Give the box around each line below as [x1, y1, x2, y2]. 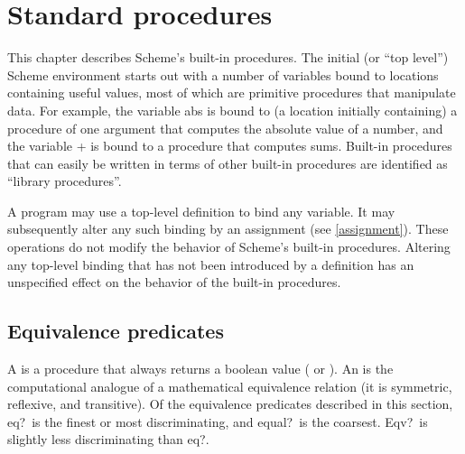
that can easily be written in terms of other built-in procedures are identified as [7, 153, 448, 172]
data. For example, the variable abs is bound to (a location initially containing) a [7, 100, 458, 119]
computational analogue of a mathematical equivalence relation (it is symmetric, [7, 376, 452, 395]
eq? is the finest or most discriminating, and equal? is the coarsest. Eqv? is [7, 412, 428, 431]
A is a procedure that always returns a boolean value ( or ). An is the [7, 359, 394, 378]
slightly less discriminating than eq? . [7, 430, 209, 449]
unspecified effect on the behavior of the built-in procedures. [7, 273, 341, 292]
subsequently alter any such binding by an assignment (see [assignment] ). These [7, 219, 449, 238]
